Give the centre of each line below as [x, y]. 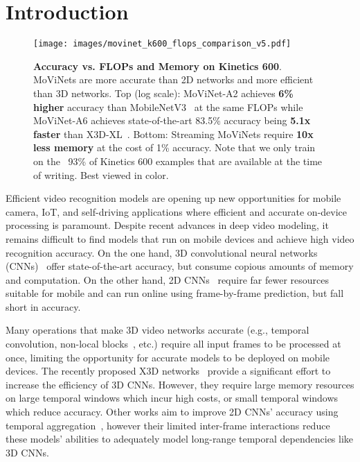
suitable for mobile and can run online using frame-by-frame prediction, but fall [175, 293]
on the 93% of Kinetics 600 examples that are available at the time [178, 161]
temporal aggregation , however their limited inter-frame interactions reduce [168, 425]
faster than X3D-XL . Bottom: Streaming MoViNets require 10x [173, 134]
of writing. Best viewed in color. [101, 174]
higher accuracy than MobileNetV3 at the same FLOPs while [168, 106]
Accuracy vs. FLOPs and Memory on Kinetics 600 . [157, 66]
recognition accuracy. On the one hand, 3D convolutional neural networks [162, 252]
